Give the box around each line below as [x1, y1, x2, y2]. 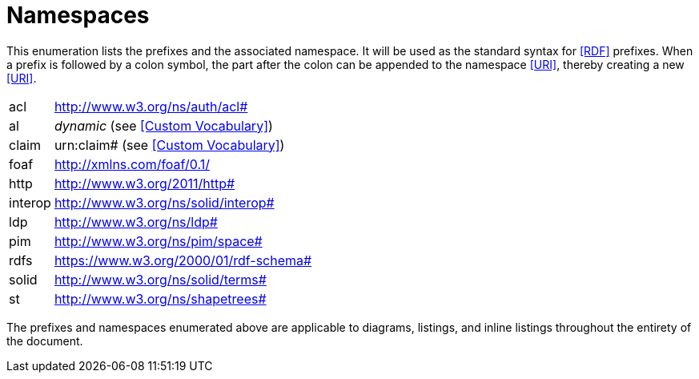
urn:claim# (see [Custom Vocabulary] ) [54, 136, 285, 153]
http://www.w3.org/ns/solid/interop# [54, 194, 275, 211]
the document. [6, 333, 83, 348]
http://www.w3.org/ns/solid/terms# [54, 271, 267, 288]
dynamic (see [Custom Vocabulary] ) [54, 117, 273, 134]
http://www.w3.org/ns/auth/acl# [54, 98, 248, 115]
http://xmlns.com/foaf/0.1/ [54, 155, 211, 172]
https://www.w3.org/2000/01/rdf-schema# [54, 252, 312, 268]
